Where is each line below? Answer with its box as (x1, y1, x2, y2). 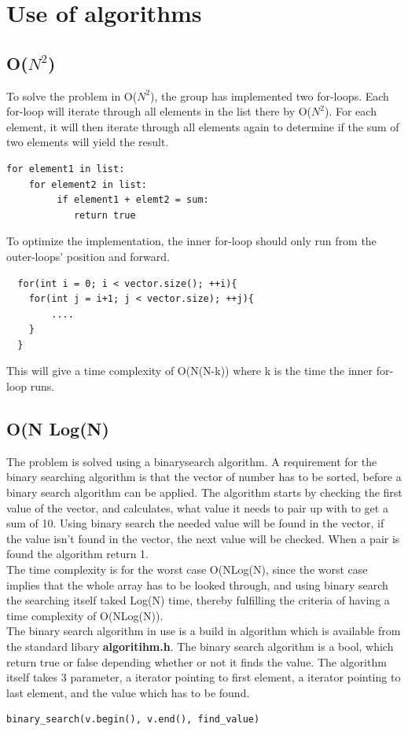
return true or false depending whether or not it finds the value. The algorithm (6, 653, 387, 670)
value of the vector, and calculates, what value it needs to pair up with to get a (6, 499, 388, 516)
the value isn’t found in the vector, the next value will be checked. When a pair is (6, 530, 400, 546)
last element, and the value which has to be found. (6, 684, 250, 700)
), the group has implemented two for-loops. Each (150, 87, 389, 104)
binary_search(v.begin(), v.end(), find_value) (6, 714, 260, 725)
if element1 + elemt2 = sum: (57, 194, 209, 206)
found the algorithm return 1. (6, 545, 149, 562)
